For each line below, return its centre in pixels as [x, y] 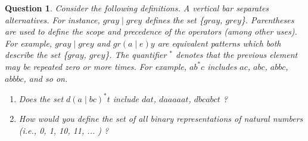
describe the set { [36, 55]
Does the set [41, 98]
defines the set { [174, 19]
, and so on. [46, 78]
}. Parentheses [267, 19]
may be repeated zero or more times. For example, [96, 66]
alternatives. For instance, [52, 19]
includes [222, 66]
